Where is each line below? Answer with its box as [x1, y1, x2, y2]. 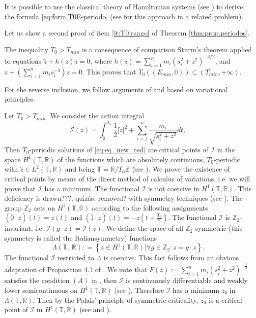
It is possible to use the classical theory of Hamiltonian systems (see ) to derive [4, 1, 243, 11]
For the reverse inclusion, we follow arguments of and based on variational [4, 84, 228, 94]
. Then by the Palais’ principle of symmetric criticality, [32, 294, 199, 305]
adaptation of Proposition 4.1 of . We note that [4, 264, 147, 275]
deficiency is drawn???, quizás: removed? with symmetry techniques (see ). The [4, 193, 243, 203]
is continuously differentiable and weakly [125, 275, 248, 285]
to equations [4, 55, 42, 66]
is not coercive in [148, 183, 199, 193]
